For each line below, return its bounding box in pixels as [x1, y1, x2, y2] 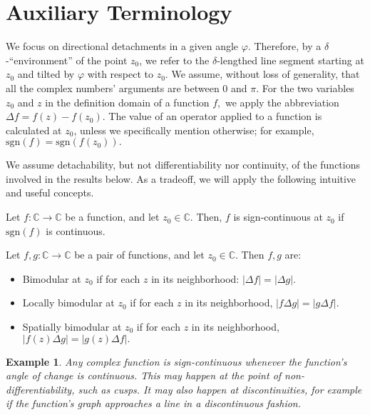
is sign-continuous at [233, 209, 323, 224]
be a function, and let [65, 209, 160, 224]
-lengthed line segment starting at [217, 52, 364, 67]
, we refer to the [139, 52, 210, 67]
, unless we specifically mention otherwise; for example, [73, 122, 314, 137]
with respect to [87, 66, 153, 81]
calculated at [6, 122, 62, 137]
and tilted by [17, 66, 75, 81]
